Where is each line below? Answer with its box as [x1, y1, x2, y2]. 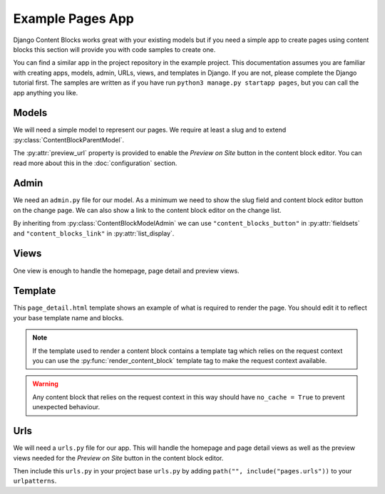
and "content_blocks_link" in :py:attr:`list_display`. [13, 228, 175, 238]
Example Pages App [13, 11, 135, 26]
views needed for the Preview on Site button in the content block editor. [13, 453, 224, 462]
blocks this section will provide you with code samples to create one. [13, 45, 216, 53]
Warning [32, 379, 58, 388]
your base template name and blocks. [13, 313, 124, 322]
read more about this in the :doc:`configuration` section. [13, 159, 178, 167]
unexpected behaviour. [32, 403, 100, 411]
